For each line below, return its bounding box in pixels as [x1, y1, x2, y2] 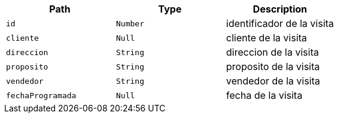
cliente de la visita [226, 32, 307, 44]
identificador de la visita [226, 17, 334, 29]
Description [252, 3, 307, 15]
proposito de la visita [226, 60, 320, 72]
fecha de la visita [226, 89, 303, 101]
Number [116, 19, 144, 28]
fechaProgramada [6, 90, 77, 100]
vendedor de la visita [226, 75, 320, 87]
